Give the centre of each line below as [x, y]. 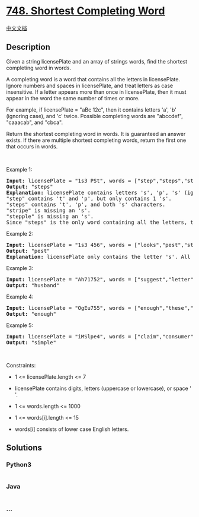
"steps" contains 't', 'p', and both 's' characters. [86, 204]
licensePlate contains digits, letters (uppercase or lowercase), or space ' [103, 388]
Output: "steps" [30, 186]
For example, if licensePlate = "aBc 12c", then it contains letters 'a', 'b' [91, 110]
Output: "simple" [31, 342]
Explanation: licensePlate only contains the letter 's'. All [98, 257]
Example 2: [20, 233]
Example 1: [19, 169]
